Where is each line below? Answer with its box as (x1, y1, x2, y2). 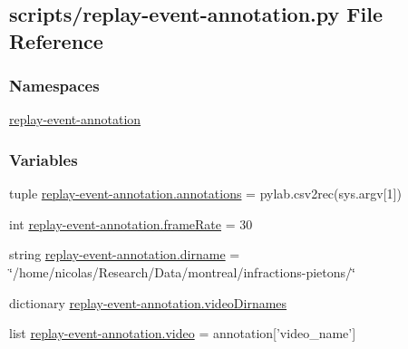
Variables (9, 148, 78, 170)
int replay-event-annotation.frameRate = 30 (9, 214, 253, 233)
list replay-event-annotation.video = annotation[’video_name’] (9, 324, 356, 343)
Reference (9, 26, 103, 54)
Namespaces (9, 74, 100, 97)
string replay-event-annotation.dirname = (9, 245, 240, 264)
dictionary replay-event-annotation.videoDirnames (9, 293, 287, 312)
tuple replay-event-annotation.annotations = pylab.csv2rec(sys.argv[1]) (9, 184, 402, 203)
